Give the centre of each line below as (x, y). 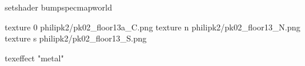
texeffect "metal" (34, 58)
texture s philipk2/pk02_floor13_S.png (76, 38)
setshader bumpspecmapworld (58, 7)
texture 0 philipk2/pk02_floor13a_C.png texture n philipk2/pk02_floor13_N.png (153, 27)
